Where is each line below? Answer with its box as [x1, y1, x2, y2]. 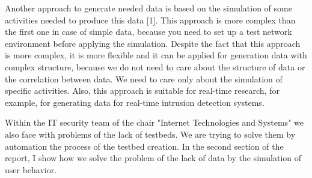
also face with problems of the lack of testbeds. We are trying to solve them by [5, 127, 296, 140]
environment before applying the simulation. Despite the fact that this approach [5, 37, 301, 49]
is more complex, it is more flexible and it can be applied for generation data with [5, 49, 307, 61]
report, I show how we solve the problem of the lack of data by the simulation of [5, 152, 302, 164]
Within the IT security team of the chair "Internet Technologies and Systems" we [5, 116, 304, 129]
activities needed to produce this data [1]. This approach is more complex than [5, 13, 296, 26]
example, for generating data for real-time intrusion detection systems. [5, 96, 265, 108]
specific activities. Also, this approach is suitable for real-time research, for [5, 84, 280, 97]
